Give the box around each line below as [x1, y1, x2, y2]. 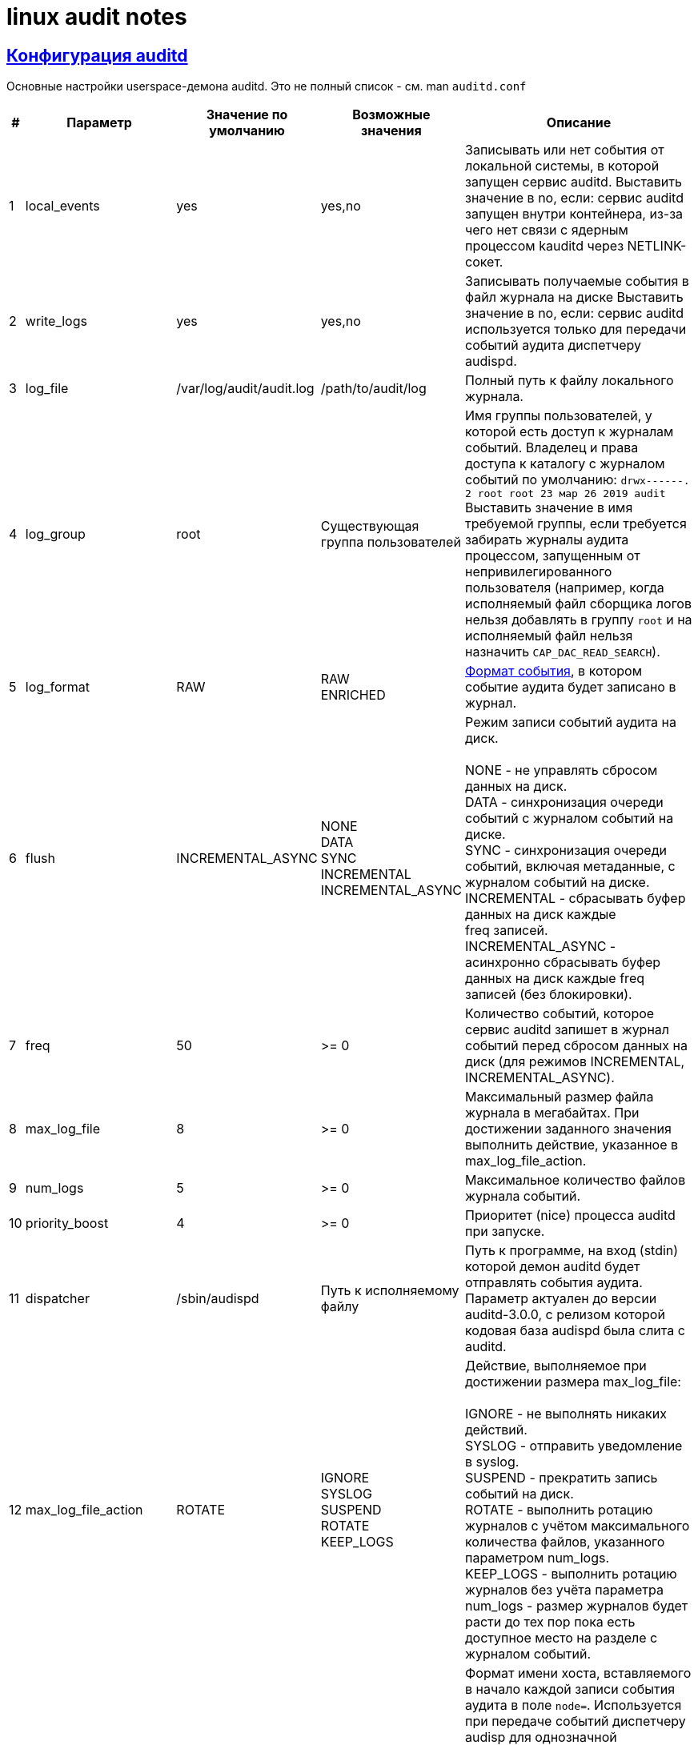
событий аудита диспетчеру [465, 337, 642, 354]
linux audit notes [6, 3, 187, 30]
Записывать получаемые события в [465, 273, 689, 290]
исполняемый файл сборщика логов [465, 596, 692, 612]
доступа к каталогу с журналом [465, 455, 665, 472]
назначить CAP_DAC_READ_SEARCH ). [465, 644, 660, 660]
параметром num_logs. [465, 1550, 610, 1566]
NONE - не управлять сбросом [465, 762, 658, 779]
